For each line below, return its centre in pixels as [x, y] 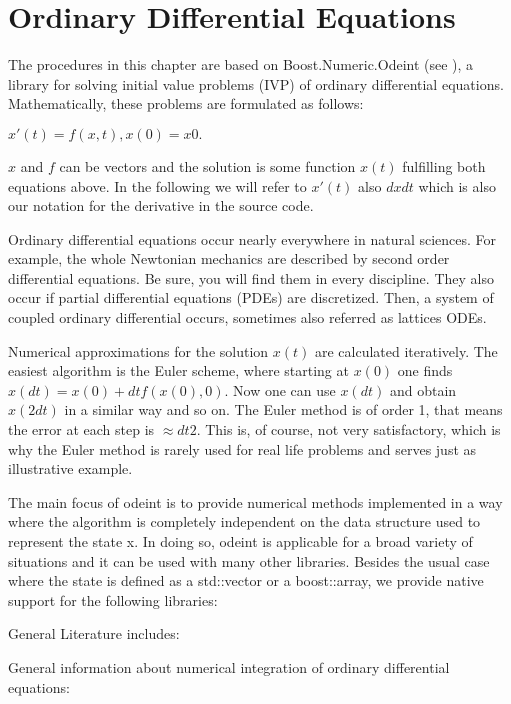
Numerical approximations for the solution [138, 350]
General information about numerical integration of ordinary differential [229, 666]
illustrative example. [70, 468]
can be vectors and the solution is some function [207, 165]
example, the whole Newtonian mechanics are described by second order [229, 258]
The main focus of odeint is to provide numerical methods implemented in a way [255, 501]
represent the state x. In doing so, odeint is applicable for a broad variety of [240, 541]
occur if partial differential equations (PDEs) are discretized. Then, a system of [251, 297]
